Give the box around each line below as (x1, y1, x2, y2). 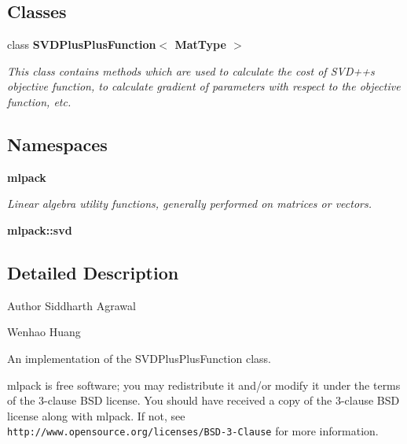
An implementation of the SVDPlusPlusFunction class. (7, 350, 271, 366)
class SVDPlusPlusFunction (7, 36, 156, 53)
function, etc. (7, 93, 71, 109)
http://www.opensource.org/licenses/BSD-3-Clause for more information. (7, 423, 379, 439)
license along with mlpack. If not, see (7, 407, 185, 424)
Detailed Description (7, 260, 179, 284)
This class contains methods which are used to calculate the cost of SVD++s (7, 62, 375, 79)
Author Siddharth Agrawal (7, 297, 136, 313)
